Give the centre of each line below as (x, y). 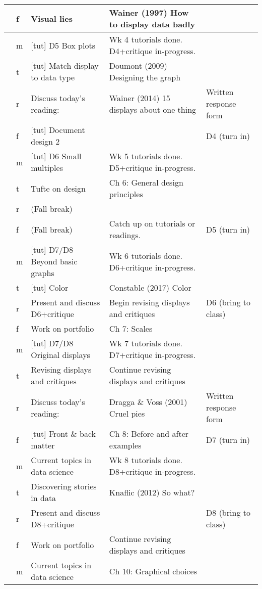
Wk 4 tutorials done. (146, 39)
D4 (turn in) (228, 135)
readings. (125, 235)
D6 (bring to (228, 302)
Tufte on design (58, 188)
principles (126, 194)
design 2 (45, 141)
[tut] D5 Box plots (63, 45)
